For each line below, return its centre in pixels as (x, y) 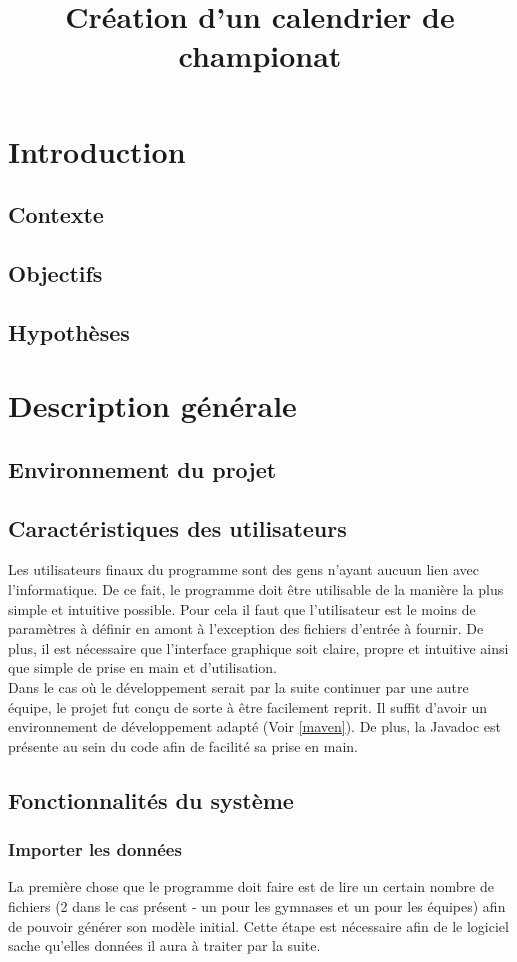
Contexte (56, 214)
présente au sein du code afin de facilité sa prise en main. (183, 745)
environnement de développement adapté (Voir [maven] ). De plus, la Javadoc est (254, 726)
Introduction (97, 150)
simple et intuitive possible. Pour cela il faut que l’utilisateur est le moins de (242, 608)
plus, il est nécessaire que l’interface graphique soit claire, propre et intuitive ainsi (258, 647)
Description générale (152, 405)
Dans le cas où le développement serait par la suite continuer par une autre (238, 687)
